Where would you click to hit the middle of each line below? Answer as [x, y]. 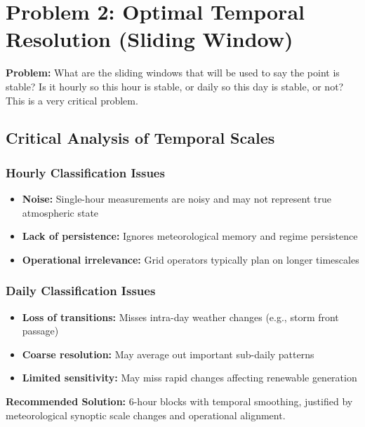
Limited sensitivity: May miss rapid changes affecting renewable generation [190, 378]
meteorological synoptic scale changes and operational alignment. [146, 415]
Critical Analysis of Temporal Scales [140, 138]
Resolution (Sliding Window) [150, 39]
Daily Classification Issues [81, 291]
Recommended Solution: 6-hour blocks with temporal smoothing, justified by [179, 401]
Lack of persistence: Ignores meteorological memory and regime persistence [190, 236]
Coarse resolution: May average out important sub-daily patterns [168, 354]
